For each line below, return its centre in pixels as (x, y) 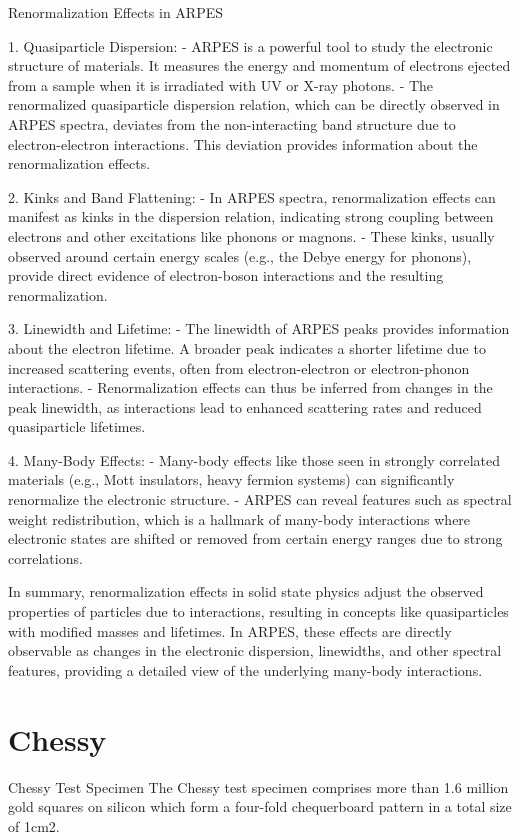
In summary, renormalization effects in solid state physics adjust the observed (246, 591)
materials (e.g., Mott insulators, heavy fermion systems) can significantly (231, 479)
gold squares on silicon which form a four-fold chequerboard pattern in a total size (260, 806)
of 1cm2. (34, 825)
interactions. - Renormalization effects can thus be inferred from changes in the (250, 387)
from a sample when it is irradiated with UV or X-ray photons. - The (221, 84)
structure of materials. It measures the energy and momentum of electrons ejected (259, 65)
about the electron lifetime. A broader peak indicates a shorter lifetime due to (247, 347)
